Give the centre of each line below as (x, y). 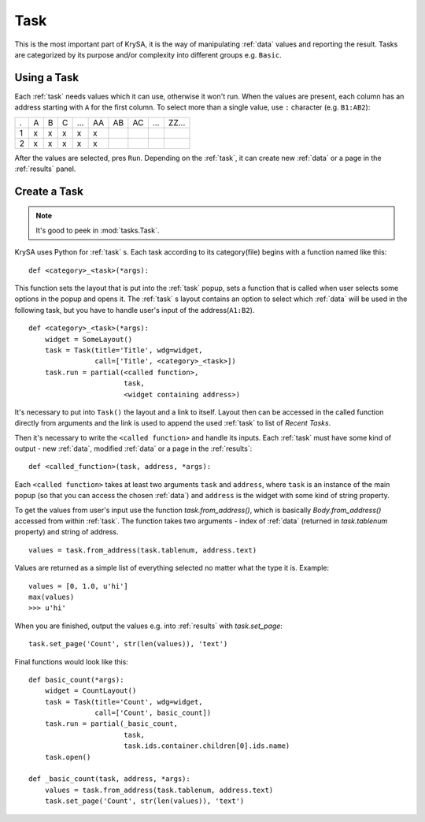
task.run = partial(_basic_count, (111, 724)
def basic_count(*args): (76, 679)
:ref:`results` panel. (45, 169)
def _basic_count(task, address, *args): (109, 779)
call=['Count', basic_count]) (153, 713)
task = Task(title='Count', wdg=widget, (124, 702)
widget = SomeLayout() (89, 339)
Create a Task (49, 191)
